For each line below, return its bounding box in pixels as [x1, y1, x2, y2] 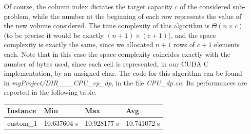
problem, [4, 11, 30, 21]
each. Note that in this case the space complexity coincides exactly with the [4, 49, 231, 59]
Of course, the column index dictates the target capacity [4, 1, 173, 11]
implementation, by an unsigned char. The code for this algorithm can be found [4, 68, 242, 78]
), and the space [168, 30, 216, 40]
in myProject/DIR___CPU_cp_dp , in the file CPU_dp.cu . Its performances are [4, 77, 247, 87]
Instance [7, 105, 36, 116]
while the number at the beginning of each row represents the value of [32, 11, 242, 21]
